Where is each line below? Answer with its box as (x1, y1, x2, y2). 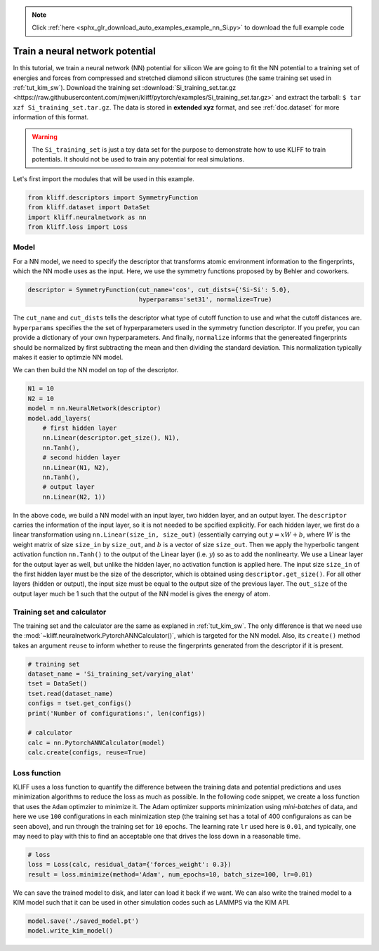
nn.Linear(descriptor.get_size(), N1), (42, 434, 180, 442)
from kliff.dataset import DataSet (27, 204, 150, 211)
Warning (32, 132, 58, 140)
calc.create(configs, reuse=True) (27, 749, 147, 756)
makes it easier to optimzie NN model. (13, 353, 124, 362)
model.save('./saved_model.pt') (27, 917, 140, 925)
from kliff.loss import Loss (27, 223, 128, 231)
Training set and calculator (13, 607, 107, 617)
